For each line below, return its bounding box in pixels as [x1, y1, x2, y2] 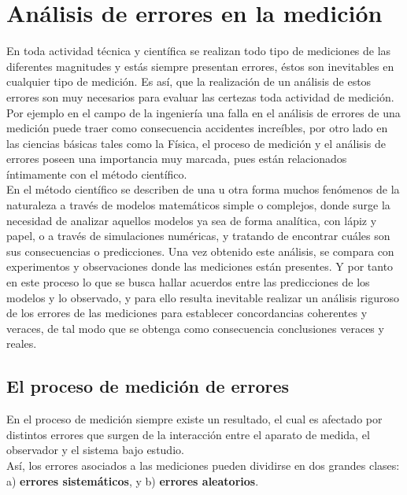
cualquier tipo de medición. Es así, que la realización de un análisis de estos [6, 73, 372, 90]
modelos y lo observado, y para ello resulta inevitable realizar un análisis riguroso [6, 289, 399, 305]
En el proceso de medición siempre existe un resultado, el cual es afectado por [6, 411, 383, 427]
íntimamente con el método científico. [6, 165, 187, 182]
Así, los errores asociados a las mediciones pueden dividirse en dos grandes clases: [6, 456, 400, 473]
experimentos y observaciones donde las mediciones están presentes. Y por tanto [6, 258, 394, 275]
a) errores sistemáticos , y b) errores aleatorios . [6, 472, 259, 489]
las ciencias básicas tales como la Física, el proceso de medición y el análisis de [6, 135, 386, 151]
